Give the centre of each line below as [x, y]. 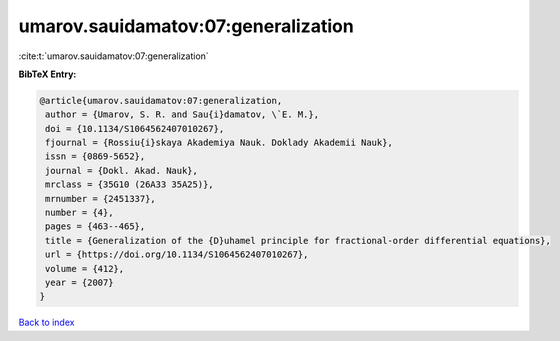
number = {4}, [79, 213]
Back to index [46, 322]
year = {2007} [79, 282]
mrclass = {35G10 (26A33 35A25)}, [129, 184]
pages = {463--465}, [95, 226]
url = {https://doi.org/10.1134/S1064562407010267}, [177, 254]
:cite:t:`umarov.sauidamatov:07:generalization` [113, 56]
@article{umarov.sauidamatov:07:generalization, [161, 100]
